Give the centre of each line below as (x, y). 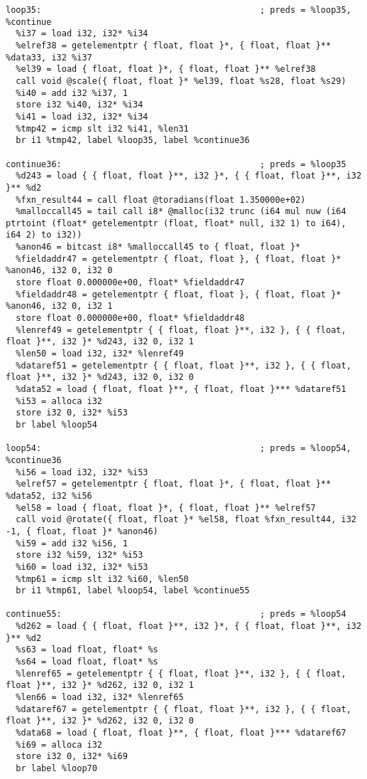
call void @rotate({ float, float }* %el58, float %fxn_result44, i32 (186, 520)
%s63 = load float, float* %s (87, 650)
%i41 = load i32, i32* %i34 (82, 116)
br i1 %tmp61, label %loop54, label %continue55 (133, 591)
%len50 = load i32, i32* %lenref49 (100, 354)
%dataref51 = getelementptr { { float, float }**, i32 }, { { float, (183, 365)
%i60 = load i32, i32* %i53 (82, 567)
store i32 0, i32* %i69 (72, 757)
